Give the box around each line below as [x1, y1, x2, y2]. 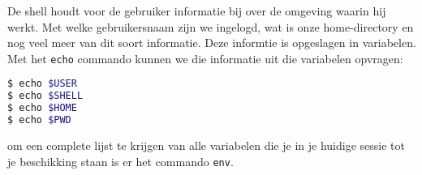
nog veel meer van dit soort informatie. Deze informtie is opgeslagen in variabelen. [7, 34, 416, 51]
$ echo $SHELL [7, 90, 84, 102]
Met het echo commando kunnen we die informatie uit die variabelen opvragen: [7, 49, 403, 66]
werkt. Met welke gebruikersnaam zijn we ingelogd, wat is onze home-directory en [7, 18, 414, 35]
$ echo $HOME [7, 102, 77, 114]
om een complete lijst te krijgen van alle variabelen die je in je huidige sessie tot [7, 136, 405, 153]
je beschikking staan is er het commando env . [7, 152, 234, 169]
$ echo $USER [7, 78, 77, 90]
